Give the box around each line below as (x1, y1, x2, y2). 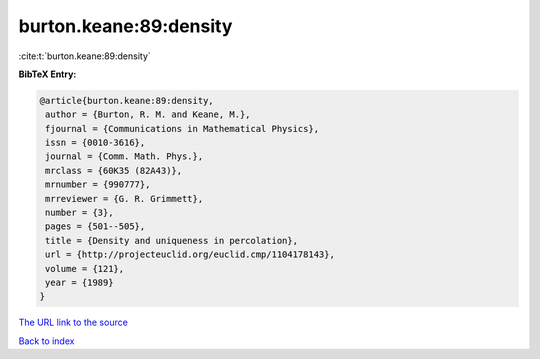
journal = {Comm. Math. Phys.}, (45, 151, 204, 162)
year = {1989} (45, 277, 114, 288)
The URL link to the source (18, 316, 129, 329)
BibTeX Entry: (18, 68, 77, 80)
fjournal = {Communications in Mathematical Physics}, (45, 123, 320, 134)
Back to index (18, 335, 75, 347)
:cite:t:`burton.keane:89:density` (18, 50, 152, 62)
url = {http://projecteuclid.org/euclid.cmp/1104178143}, (45, 249, 335, 260)
